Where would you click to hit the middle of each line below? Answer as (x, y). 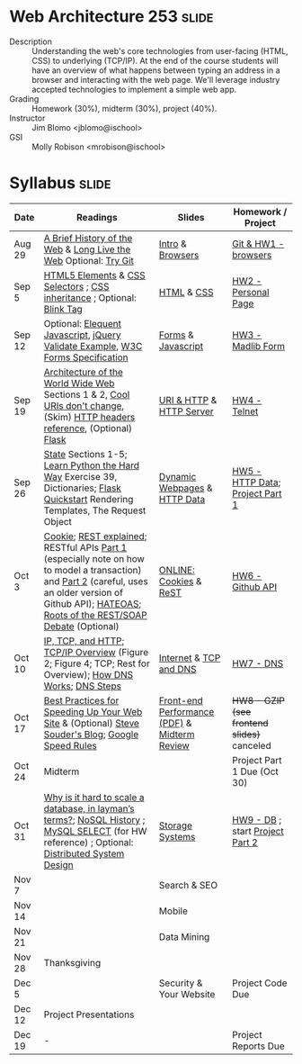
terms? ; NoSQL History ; (94, 819)
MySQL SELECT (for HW (95, 831)
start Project (258, 831)
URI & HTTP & (188, 400)
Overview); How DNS (89, 674)
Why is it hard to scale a (94, 797)
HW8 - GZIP (259, 700)
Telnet (245, 411)
